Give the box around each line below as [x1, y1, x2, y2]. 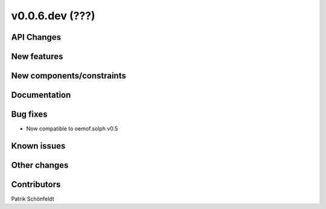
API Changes [11, 32, 62, 42]
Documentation [11, 90, 71, 100]
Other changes [11, 160, 69, 170]
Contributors [11, 179, 61, 190]
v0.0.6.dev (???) [11, 9, 96, 22]
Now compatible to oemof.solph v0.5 [26, 125, 118, 132]
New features [11, 51, 63, 62]
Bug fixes [11, 109, 48, 120]
